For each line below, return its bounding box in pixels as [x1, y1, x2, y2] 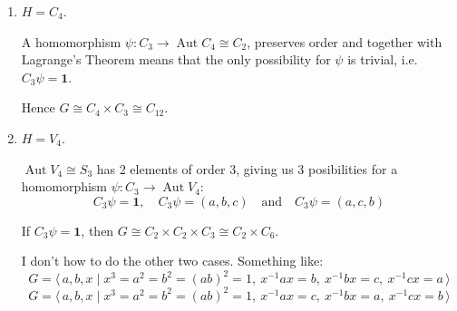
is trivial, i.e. [347, 50, 418, 69]
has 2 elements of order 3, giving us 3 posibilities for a [96, 159, 398, 178]
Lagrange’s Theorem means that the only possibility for [21, 50, 331, 69]
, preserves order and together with [247, 32, 442, 51]
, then [81, 220, 114, 239]
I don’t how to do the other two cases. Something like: [21, 251, 324, 270]
